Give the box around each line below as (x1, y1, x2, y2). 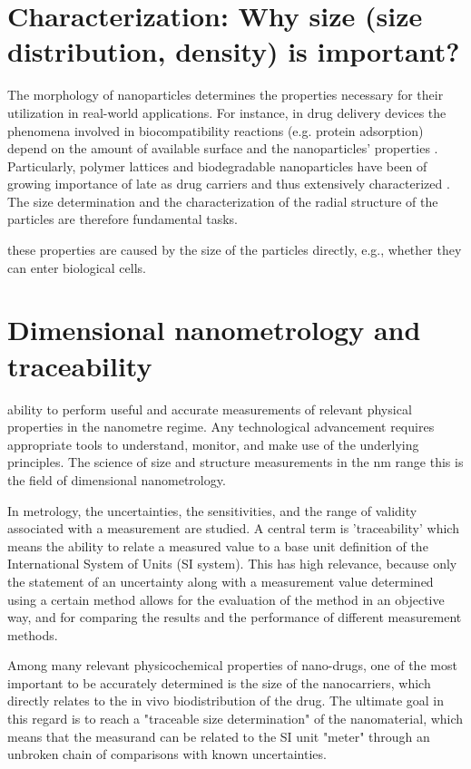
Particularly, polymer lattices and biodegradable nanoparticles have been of (7, 156, 427, 175)
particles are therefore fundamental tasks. (7, 209, 238, 229)
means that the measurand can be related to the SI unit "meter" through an (7, 726, 430, 745)
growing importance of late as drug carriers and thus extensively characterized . (7, 174, 450, 193)
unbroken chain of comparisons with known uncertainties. (7, 745, 327, 764)
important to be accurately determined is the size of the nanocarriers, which (7, 673, 431, 692)
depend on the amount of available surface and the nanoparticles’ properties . (7, 139, 438, 158)
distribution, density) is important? (7, 33, 460, 70)
